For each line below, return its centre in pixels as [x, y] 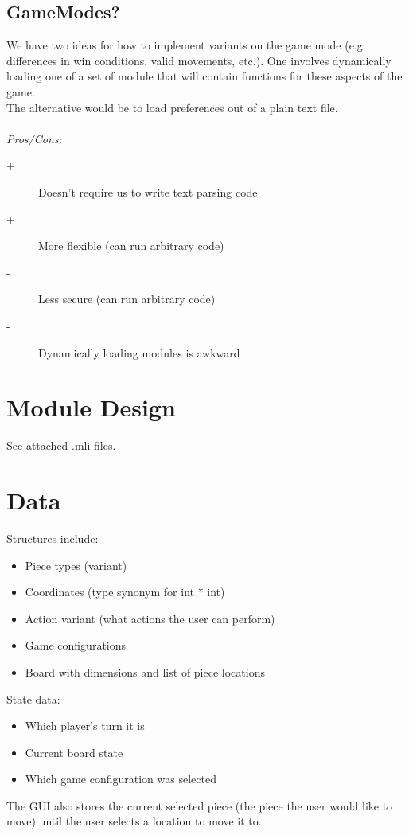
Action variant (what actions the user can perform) [150, 618]
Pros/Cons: [34, 138]
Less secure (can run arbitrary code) [127, 299]
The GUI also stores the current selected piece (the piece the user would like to [200, 805]
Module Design [91, 407]
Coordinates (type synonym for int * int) [125, 592]
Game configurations [76, 645]
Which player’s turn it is [85, 726]
